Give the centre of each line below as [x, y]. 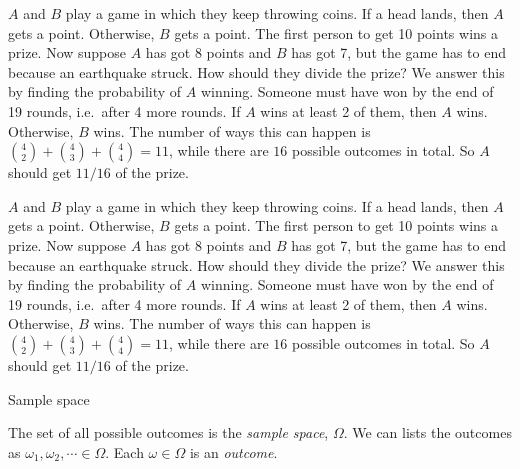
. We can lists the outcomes [427, 432]
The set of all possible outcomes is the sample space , [168, 432]
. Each [124, 451]
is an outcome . [233, 451]
